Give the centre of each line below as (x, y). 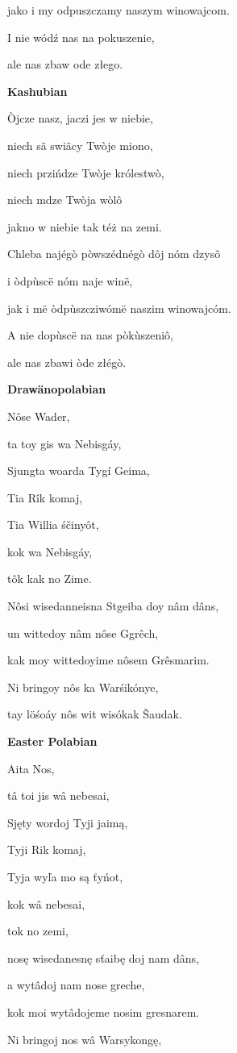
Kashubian (37, 91)
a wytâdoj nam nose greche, (76, 985)
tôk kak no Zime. (50, 579)
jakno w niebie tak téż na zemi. (85, 226)
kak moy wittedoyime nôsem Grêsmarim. (108, 660)
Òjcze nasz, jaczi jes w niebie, (80, 118)
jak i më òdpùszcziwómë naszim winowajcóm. (119, 308)
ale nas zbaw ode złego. (65, 64)
